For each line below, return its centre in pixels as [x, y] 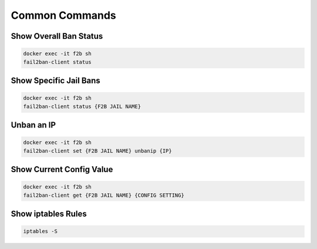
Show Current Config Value [62, 169]
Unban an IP [33, 125]
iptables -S [41, 231]
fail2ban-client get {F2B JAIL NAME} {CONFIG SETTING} [104, 195]
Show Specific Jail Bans [56, 80]
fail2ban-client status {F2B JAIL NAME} [82, 106]
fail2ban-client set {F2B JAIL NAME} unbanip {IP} [98, 151]
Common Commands [64, 15]
